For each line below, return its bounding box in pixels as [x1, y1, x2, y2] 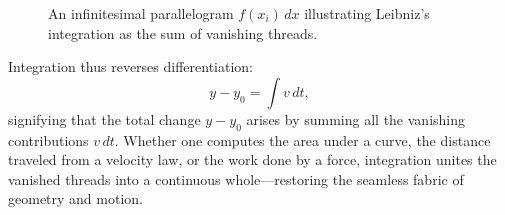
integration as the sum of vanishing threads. [48, 22, 318, 43]
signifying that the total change [8, 108, 201, 129]
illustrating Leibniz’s [304, 3, 430, 23]
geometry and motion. [8, 188, 143, 209]
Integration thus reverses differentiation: [8, 56, 253, 77]
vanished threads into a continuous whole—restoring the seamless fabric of [8, 168, 464, 189]
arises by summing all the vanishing [246, 108, 466, 129]
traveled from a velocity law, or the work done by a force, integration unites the [8, 149, 497, 170]
